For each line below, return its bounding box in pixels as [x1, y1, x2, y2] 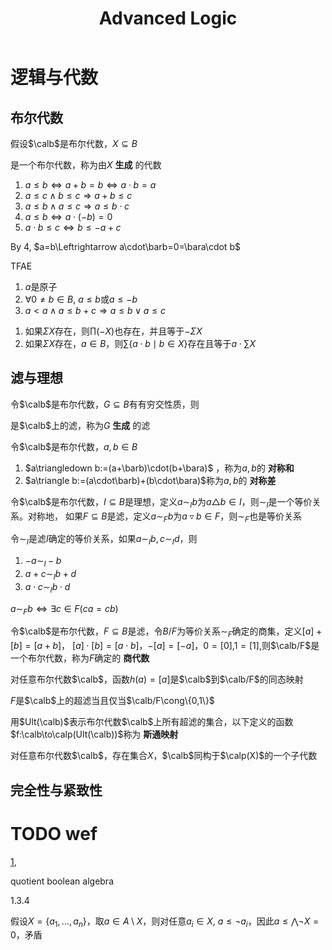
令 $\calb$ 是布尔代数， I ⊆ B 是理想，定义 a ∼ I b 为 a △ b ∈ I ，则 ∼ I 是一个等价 [10, 495, 313, 510]
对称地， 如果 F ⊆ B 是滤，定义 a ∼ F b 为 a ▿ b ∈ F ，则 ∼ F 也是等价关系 [27, 510, 302, 524]
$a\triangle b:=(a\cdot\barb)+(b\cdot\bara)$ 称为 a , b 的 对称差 [24, 474, 277, 486]
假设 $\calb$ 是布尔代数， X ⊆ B [10, 138, 138, 149]
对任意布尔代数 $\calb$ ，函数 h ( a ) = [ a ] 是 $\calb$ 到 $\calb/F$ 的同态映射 [10, 673, 304, 686]
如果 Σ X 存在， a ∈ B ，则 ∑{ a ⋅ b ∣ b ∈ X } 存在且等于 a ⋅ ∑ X [24, 338, 257, 349]
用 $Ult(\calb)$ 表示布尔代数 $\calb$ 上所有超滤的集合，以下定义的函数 [10, 716, 294, 728]
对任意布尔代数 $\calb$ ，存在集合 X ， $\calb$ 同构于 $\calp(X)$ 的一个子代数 [10, 750, 318, 762]
